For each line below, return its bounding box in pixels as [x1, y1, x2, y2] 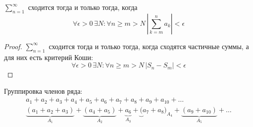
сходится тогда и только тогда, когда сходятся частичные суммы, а [49, 41, 249, 51]
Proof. [4, 41, 22, 51]
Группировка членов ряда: [4, 85, 83, 96]
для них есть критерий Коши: [4, 52, 93, 62]
